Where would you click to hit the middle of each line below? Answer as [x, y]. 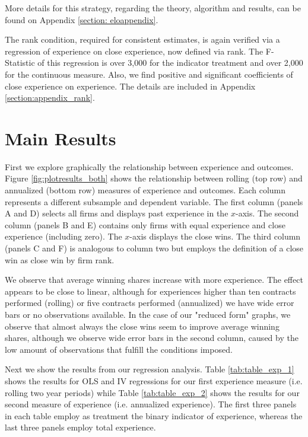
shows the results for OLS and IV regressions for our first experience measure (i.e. [154, 380]
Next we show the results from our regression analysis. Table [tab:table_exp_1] [150, 369]
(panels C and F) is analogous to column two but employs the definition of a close [154, 248]
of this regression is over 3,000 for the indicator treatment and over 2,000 [170, 63]
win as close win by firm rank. [60, 259]
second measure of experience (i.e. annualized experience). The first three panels [151, 404]
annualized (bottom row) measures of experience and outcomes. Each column [145, 190]
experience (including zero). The [63, 236]
